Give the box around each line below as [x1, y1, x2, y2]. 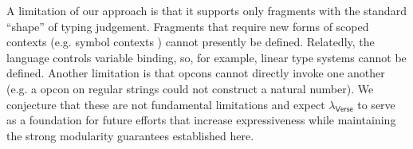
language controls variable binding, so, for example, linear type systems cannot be [6, 49, 407, 65]
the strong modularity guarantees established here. [6, 127, 254, 143]
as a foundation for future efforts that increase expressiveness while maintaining [6, 112, 396, 128]
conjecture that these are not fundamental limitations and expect [6, 96, 325, 112]
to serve [357, 96, 395, 112]
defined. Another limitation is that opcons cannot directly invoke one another [6, 65, 385, 81]
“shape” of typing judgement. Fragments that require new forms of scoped [6, 18, 369, 34]
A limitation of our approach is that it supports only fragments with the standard [6, 2, 407, 18]
